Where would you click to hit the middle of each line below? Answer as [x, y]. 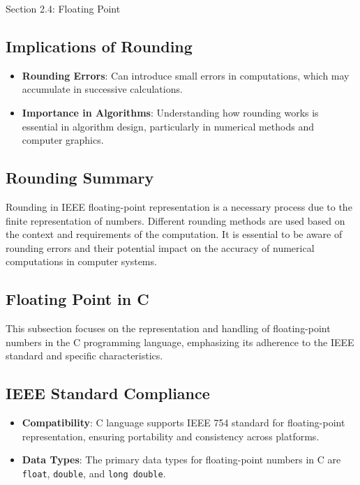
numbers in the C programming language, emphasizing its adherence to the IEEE [180, 342]
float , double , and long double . [94, 473]
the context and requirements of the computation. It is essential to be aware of [174, 234]
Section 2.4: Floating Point [63, 8]
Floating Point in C [77, 299]
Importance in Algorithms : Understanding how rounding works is [170, 112]
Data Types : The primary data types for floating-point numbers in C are [181, 460]
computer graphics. [63, 140]
